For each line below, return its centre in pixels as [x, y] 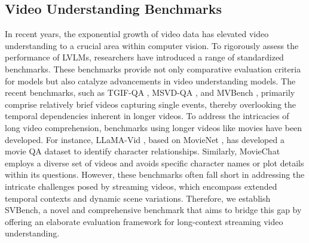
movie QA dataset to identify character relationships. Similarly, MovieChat [143, 151]
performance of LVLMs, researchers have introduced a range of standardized [144, 57]
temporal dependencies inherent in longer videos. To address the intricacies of [147, 116]
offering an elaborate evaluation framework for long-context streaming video [144, 221]
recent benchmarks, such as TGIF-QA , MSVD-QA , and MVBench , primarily [150, 92]
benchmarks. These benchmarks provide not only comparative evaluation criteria [153, 69]
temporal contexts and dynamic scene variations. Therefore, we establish [138, 198]
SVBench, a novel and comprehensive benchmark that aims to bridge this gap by [153, 210]
